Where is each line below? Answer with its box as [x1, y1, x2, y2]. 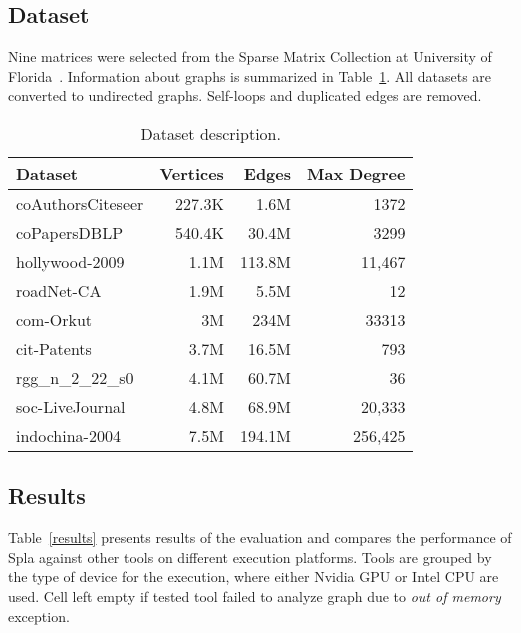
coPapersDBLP [16, 220, 124, 244]
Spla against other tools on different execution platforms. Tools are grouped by [8, 546, 492, 567]
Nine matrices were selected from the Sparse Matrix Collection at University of [8, 46, 492, 67]
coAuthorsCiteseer [16, 191, 144, 215]
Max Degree [307, 161, 406, 185]
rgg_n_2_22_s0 [16, 365, 134, 389]
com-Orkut [16, 307, 93, 331]
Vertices [159, 161, 224, 185]
